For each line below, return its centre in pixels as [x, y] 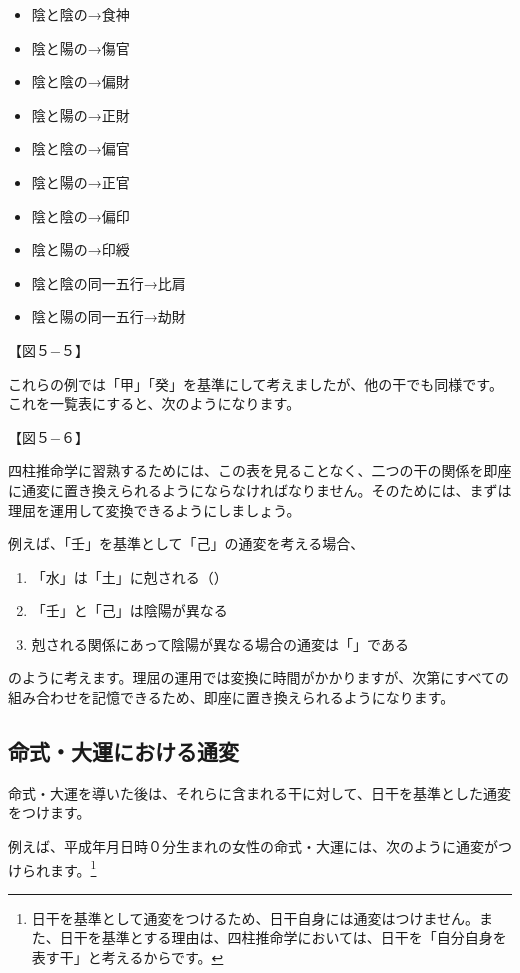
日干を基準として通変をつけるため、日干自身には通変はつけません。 [255, 917]
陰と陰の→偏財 [80, 81]
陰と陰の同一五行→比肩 [108, 282]
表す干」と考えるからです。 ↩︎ [127, 957]
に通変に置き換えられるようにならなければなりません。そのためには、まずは [260, 489]
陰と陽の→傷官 [80, 47]
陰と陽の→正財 [80, 114]
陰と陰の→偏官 [80, 148]
